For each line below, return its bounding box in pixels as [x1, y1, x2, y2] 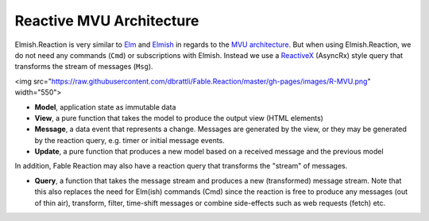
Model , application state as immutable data [34, 102, 176, 111]
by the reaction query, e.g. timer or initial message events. [34, 135, 226, 145]
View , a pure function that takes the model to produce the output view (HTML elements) [34, 113, 323, 122]
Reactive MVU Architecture [14, 12, 199, 29]
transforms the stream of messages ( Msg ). [14, 62, 154, 72]
